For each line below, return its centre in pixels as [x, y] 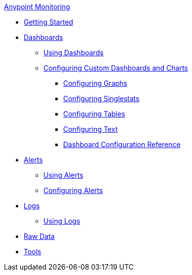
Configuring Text [91, 129]
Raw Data [39, 236]
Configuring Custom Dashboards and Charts [116, 68]
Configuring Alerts [73, 190]
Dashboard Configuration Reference [122, 144]
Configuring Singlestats [101, 98]
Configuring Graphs [95, 83]
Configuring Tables [94, 114]
